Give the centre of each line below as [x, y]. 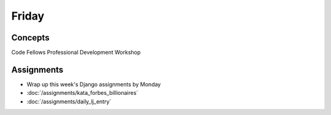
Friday [28, 16]
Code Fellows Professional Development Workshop [76, 53]
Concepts [30, 38]
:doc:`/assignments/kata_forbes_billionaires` [82, 93]
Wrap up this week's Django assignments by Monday [94, 84]
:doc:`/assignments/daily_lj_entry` [69, 102]
